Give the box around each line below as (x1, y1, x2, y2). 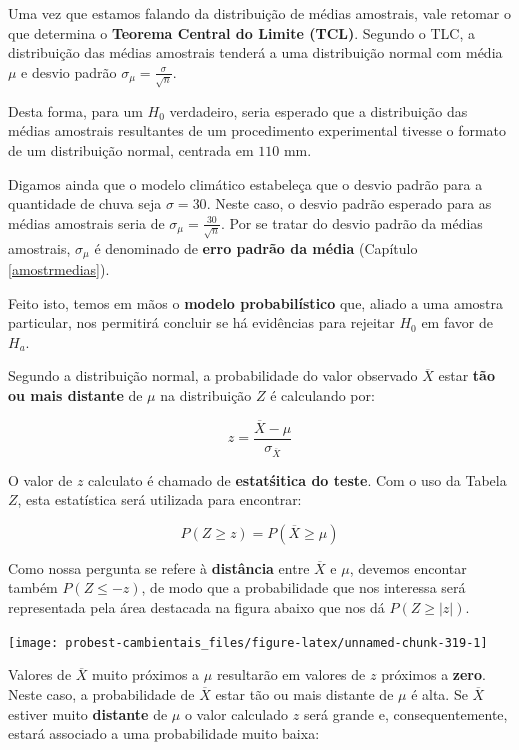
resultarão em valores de (216, 664, 366, 685)
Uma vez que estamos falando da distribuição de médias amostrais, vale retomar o (8, 3, 512, 23)
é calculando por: (270, 385, 375, 406)
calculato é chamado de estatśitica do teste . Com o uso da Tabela (88, 469, 507, 490)
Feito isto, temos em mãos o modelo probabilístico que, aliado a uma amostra (8, 292, 504, 313)
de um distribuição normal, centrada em (8, 139, 254, 160)
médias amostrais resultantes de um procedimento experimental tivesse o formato (8, 120, 507, 141)
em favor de (421, 312, 493, 333)
